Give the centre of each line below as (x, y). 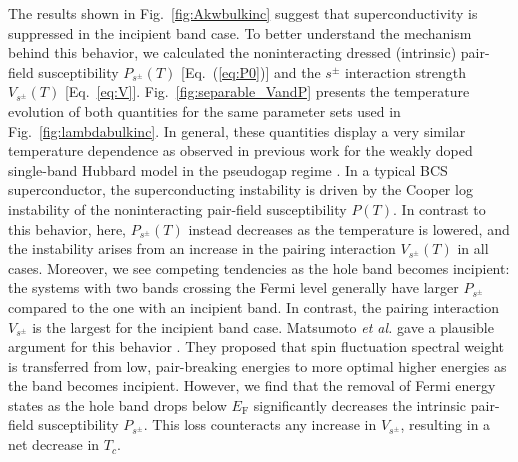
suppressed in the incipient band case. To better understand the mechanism (240, 32)
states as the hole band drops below (117, 404)
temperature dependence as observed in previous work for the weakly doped (240, 150)
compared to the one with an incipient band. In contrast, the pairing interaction (254, 306)
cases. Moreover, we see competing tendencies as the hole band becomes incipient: (259, 267)
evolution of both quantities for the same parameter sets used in (204, 110)
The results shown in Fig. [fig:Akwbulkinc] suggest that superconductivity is (243, 13)
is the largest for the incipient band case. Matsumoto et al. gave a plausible (263, 326)
